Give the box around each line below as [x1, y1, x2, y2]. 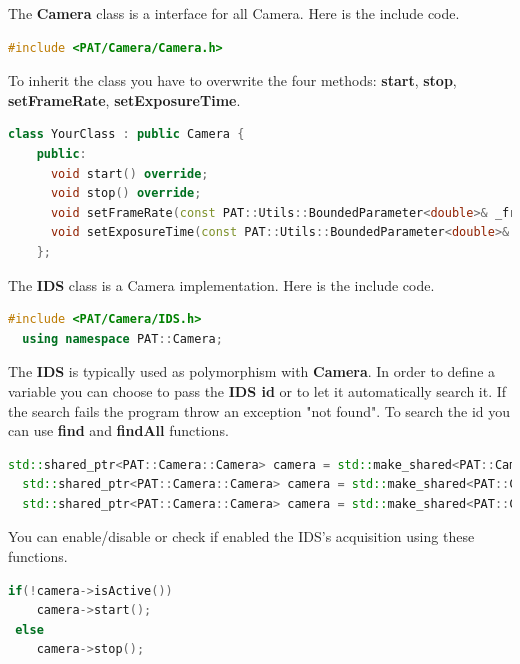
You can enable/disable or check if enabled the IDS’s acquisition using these [8, 526, 475, 547]
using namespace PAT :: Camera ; [22, 331, 223, 346]
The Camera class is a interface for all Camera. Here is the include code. [8, 3, 460, 23]
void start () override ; [50, 166, 209, 181]
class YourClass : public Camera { [8, 127, 245, 142]
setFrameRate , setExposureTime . [8, 89, 241, 110]
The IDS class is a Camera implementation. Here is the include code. [8, 274, 435, 295]
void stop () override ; [50, 186, 202, 201]
